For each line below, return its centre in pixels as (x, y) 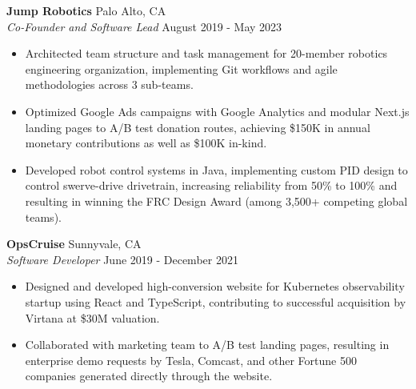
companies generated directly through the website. (149, 376)
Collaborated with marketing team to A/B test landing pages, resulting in (207, 345)
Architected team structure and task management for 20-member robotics (206, 53)
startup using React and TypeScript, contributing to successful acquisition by (216, 301)
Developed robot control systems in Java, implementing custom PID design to (216, 169)
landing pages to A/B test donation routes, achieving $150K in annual (198, 127)
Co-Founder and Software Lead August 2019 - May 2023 (144, 26)
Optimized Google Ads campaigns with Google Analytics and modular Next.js (217, 111)
